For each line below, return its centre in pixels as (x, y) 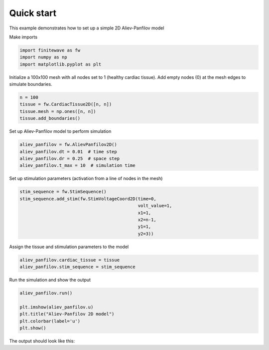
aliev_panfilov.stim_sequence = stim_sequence (77, 267)
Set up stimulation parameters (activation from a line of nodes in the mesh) (86, 178)
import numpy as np (43, 57)
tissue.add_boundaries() (50, 118)
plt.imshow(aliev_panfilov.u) (57, 307)
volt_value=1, (155, 206)
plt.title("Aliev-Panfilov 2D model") (67, 314)
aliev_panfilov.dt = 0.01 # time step (68, 152)
